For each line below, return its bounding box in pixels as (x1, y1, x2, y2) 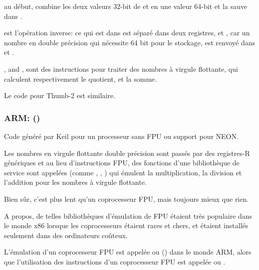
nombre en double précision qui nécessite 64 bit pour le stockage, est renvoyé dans (4, 37, 256, 47)
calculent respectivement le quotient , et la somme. (4, 73, 157, 84)
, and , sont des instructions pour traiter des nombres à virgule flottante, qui (4, 63, 238, 74)
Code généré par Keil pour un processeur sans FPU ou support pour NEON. (4, 131, 239, 141)
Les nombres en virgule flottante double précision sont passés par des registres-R (4, 147, 250, 158)
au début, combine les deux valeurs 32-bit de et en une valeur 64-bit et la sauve (4, 1, 248, 11)
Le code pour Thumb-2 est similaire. (4, 90, 115, 101)
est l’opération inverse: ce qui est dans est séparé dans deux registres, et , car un (4, 27, 250, 38)
